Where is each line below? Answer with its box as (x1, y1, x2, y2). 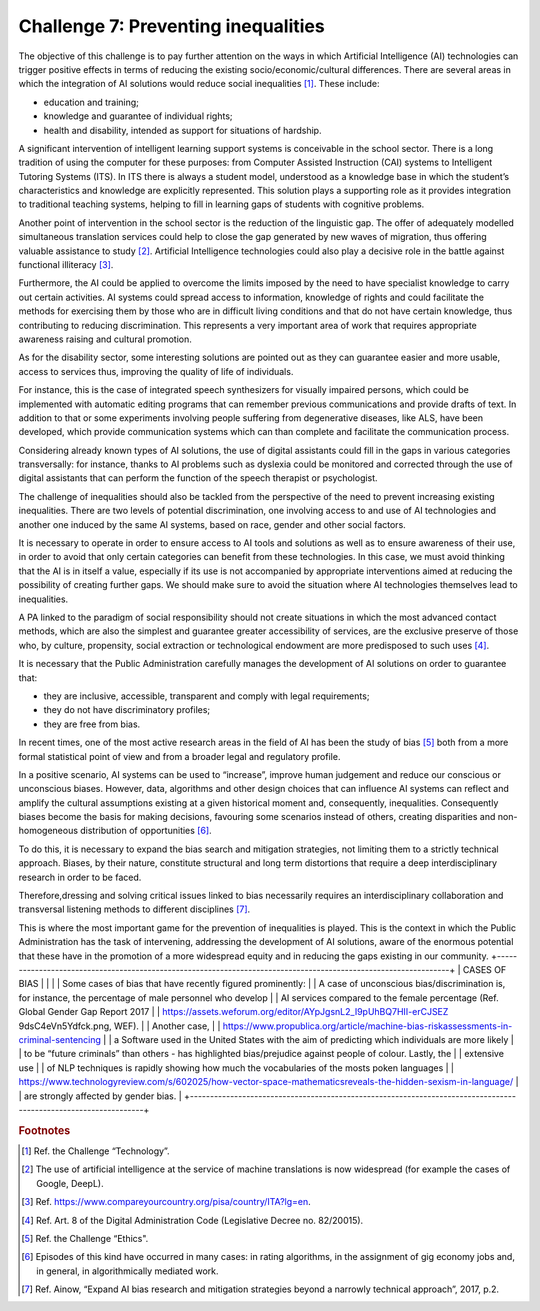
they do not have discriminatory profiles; (43, 704, 211, 716)
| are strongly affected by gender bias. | (18, 1090, 182, 1102)
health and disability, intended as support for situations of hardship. (43, 124, 322, 136)
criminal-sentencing (18, 1033, 102, 1045)
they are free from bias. (43, 718, 141, 730)
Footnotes (18, 1123, 71, 1137)
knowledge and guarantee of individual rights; (43, 110, 233, 122)
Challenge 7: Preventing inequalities (18, 15, 325, 37)
